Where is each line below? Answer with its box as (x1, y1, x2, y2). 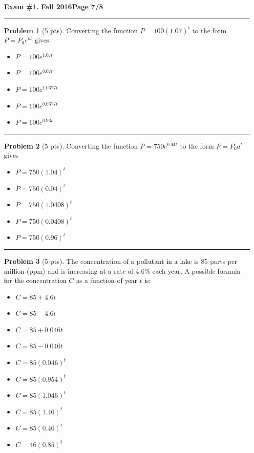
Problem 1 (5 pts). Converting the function (4, 25, 138, 35)
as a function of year (76, 275, 138, 285)
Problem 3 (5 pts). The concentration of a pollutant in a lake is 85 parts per (4, 256, 237, 266)
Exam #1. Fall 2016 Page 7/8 (4, 1, 103, 11)
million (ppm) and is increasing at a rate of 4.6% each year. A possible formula (4, 265, 241, 276)
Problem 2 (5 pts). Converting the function (4, 140, 138, 151)
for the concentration (4, 275, 67, 285)
